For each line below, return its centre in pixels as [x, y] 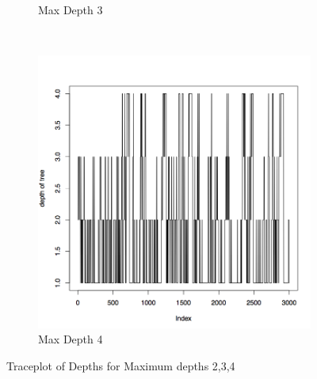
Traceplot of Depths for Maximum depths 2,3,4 [121, 365]
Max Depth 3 [71, 9]
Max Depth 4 [71, 339]
